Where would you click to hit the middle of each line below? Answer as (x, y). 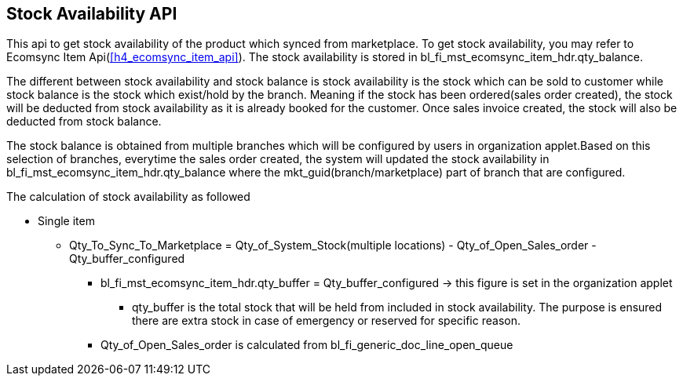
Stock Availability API (92, 14)
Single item (66, 221)
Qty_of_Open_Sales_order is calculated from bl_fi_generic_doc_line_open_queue (307, 345)
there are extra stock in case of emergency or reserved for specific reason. (326, 321)
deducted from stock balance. (84, 122)
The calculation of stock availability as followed (128, 197)
